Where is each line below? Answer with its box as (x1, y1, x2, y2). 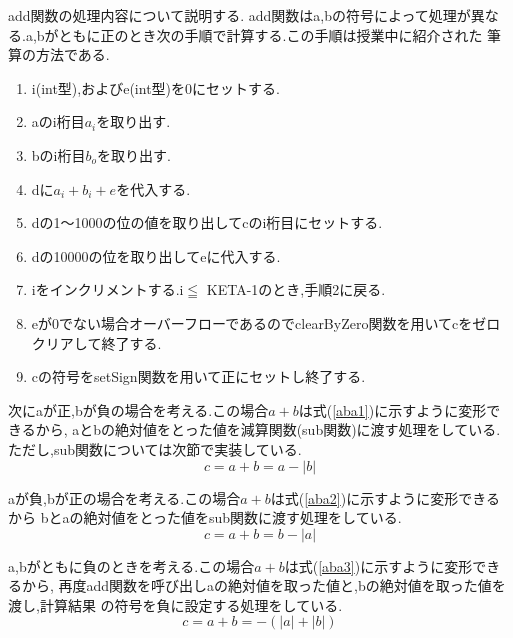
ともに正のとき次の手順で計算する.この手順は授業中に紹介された (58, 24, 483, 45)
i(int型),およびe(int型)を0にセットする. (31, 77, 280, 98)
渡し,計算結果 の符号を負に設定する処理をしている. (8, 594, 343, 615)
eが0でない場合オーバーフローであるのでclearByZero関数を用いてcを (31, 312, 473, 333)
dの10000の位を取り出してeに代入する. (31, 245, 281, 266)
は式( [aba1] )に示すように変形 (298, 399, 487, 420)
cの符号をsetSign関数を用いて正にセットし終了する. (31, 366, 366, 387)
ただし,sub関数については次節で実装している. (8, 438, 302, 459)
